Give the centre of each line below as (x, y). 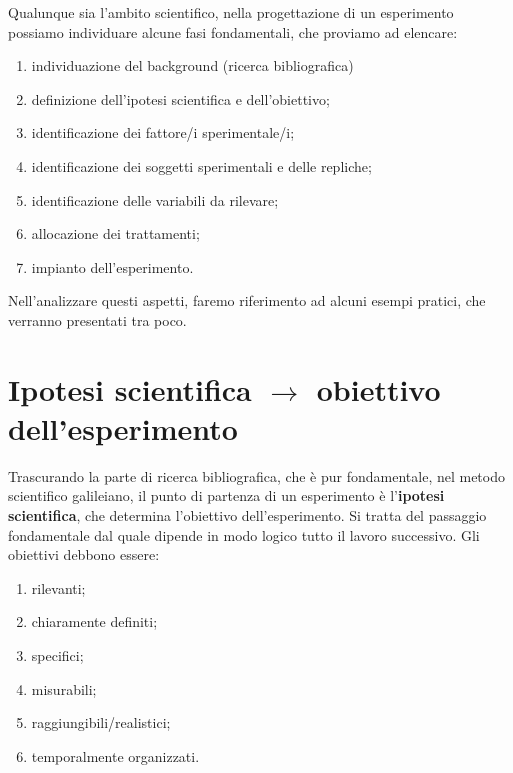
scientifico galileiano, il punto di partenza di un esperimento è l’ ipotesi (226, 495)
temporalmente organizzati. (115, 755)
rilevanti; (58, 587)
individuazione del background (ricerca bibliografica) (192, 65)
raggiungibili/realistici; (101, 722)
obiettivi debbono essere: (84, 554)
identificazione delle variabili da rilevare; (155, 199)
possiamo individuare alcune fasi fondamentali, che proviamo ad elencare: (233, 31)
